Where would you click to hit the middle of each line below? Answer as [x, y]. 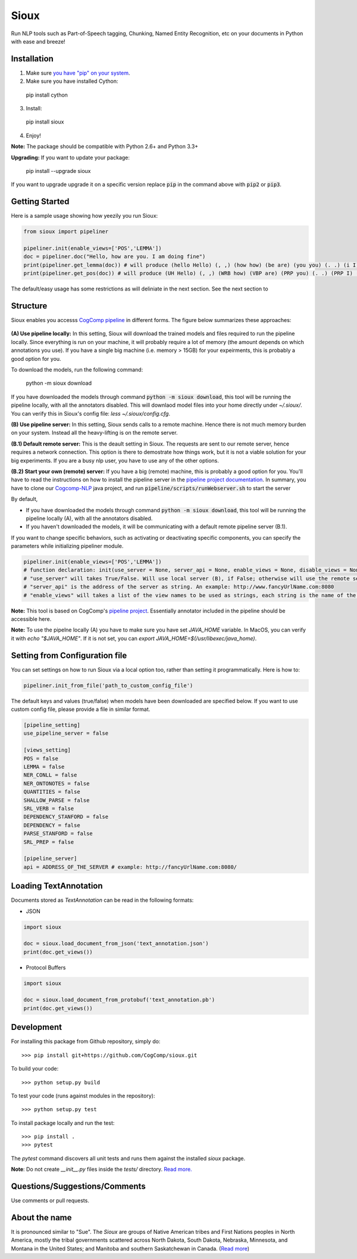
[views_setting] [47, 750]
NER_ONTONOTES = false [57, 783]
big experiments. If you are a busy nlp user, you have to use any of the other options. [115, 460]
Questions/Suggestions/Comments [78, 1187]
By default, [24, 499]
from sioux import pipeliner [66, 232]
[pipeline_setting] [52, 725]
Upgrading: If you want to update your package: [71, 157]
